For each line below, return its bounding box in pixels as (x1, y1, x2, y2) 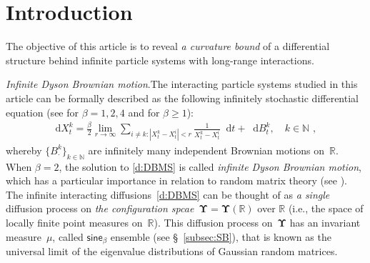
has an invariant (289, 214, 361, 229)
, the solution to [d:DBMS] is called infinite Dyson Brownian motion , (59, 159, 361, 174)
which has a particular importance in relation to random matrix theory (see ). (6, 173, 348, 188)
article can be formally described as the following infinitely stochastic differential (6, 90, 359, 105)
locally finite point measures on (6, 214, 143, 229)
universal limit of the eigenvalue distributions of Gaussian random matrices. (6, 244, 338, 259)
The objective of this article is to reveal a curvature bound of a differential (6, 39, 330, 54)
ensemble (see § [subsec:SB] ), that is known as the (110, 229, 331, 244)
